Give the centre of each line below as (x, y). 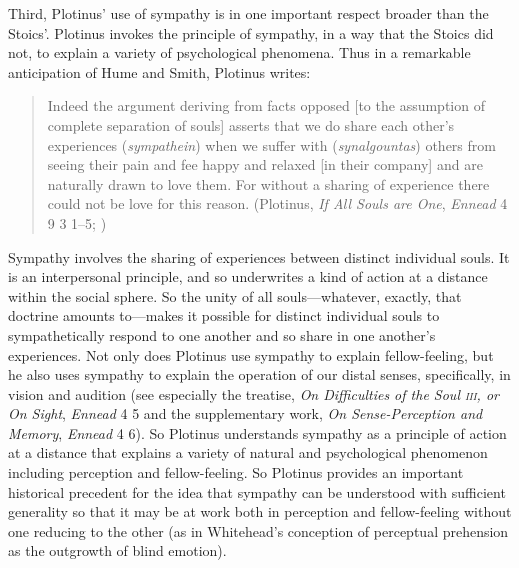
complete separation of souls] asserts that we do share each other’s (251, 124)
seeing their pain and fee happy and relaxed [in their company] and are (265, 164)
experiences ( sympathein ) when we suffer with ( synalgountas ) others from (271, 144)
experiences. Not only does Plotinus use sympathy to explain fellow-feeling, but (251, 354)
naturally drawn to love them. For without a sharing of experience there (268, 183)
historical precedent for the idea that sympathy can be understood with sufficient (257, 491)
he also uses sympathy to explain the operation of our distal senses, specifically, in (259, 374)
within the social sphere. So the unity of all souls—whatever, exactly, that (235, 295)
